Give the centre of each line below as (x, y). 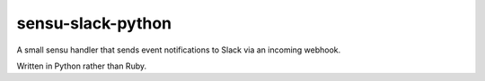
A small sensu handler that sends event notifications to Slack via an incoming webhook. (179, 50)
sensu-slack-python (94, 23)
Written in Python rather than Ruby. (82, 66)
